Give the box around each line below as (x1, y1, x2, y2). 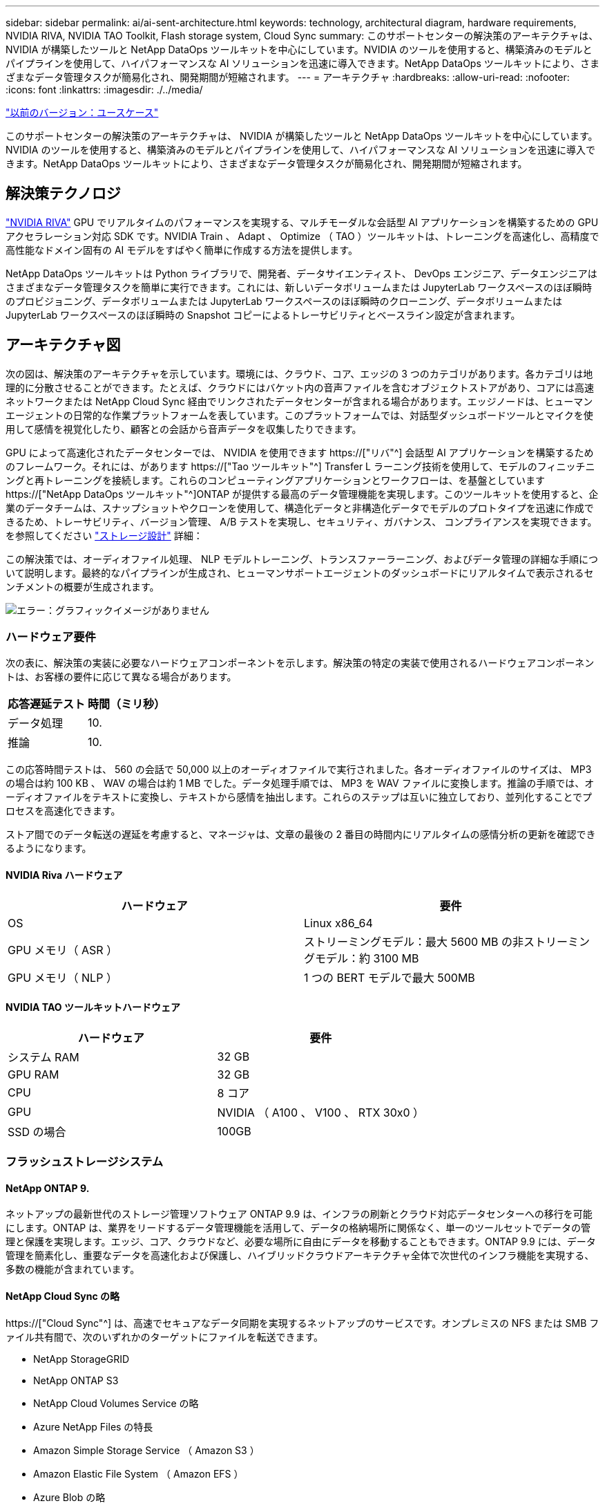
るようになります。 (6, 842, 92, 855)
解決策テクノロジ (6, 185, 121, 203)
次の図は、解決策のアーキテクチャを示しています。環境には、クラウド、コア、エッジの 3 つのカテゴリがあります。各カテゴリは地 (6, 367, 593, 380)
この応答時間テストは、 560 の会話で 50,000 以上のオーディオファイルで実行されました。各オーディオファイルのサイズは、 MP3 (6, 763, 592, 776)
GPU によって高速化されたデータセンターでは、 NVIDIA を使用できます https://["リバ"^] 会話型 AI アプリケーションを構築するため (6, 446, 594, 458)
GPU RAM (8, 1067, 59, 1081)
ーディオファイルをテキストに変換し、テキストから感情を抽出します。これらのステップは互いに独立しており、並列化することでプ (6, 791, 592, 803)
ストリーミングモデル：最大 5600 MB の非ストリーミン (304, 934, 590, 949)
